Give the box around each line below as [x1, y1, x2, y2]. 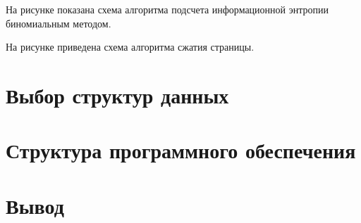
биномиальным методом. [6, 15, 111, 30]
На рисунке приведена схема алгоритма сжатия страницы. [6, 39, 255, 54]
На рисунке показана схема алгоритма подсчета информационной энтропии [6, 2, 329, 16]
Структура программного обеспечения [6, 136, 356, 165]
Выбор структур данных [6, 80, 229, 109]
